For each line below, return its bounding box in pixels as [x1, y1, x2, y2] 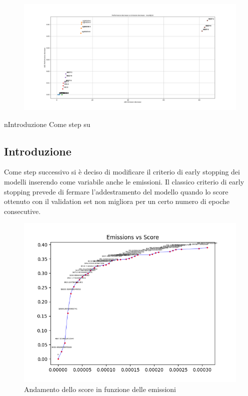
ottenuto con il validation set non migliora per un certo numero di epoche [4, 196, 229, 206]
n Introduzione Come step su [4, 118, 90, 129]
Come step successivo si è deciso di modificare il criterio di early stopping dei [4, 166, 240, 177]
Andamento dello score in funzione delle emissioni [24, 383, 176, 394]
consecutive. [4, 205, 41, 216]
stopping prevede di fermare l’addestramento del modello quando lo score [4, 186, 228, 196]
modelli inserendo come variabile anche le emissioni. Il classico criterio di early [4, 176, 244, 186]
